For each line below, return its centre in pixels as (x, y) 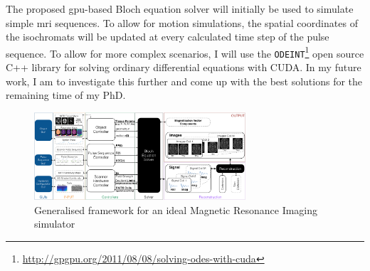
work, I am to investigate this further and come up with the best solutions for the (184, 81)
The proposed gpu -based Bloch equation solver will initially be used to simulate (180, 9)
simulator (55, 224)
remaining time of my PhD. (66, 95)
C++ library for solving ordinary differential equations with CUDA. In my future (184, 67)
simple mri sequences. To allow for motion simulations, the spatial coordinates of (182, 22)
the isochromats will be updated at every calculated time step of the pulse (168, 37)
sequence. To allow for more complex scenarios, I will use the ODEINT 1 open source (185, 52)
